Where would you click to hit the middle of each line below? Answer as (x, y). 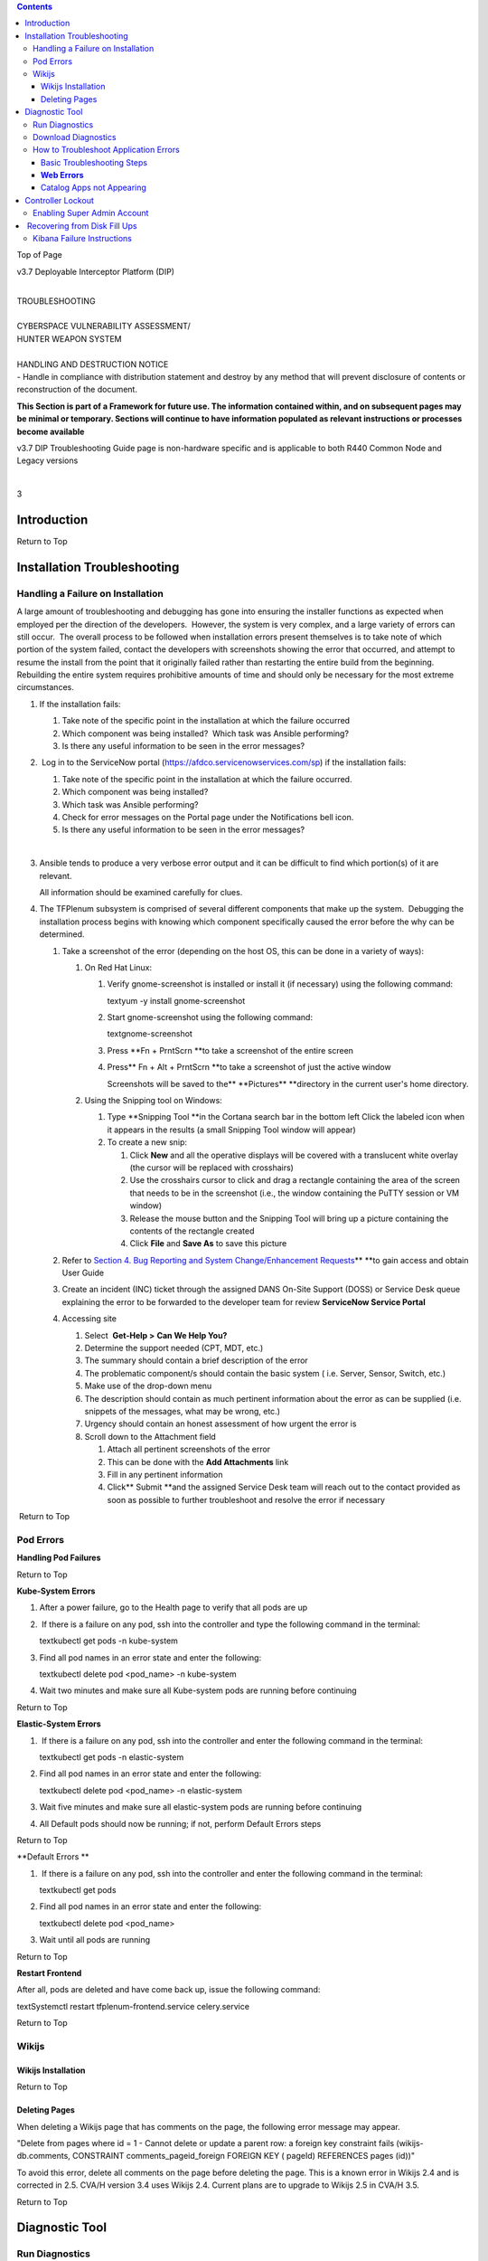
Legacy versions (47, 460)
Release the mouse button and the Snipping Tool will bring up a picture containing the (289, 1218)
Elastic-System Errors (59, 1724)
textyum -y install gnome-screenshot (176, 1000)
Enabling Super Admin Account (91, 213)
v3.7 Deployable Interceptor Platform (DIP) (96, 271)
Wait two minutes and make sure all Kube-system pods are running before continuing (198, 1690)
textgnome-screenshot (150, 1034)
